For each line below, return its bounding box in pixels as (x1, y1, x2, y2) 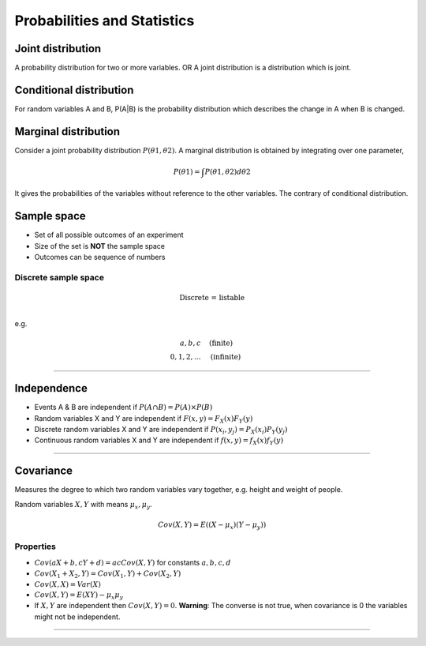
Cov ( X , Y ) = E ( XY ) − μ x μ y (34, 591, 124, 602)
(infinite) (210, 352, 241, 361)
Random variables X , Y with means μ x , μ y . (14, 499, 153, 511)
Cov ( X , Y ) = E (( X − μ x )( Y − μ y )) (158, 520, 267, 531)
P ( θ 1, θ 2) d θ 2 (204, 167, 252, 176)
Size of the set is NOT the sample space (34, 241, 166, 250)
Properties (14, 541, 57, 552)
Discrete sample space (14, 272, 104, 283)
